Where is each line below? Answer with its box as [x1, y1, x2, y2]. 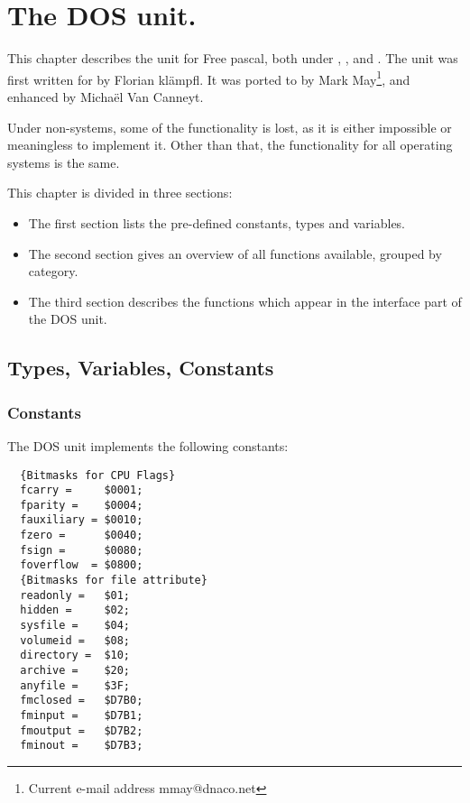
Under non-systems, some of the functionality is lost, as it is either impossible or [7, 117, 452, 136]
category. [28, 262, 78, 281]
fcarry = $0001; [20, 484, 143, 497]
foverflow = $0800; [20, 558, 143, 572]
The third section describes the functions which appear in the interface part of [28, 291, 462, 310]
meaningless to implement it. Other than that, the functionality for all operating [7, 135, 453, 154]
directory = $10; [20, 649, 131, 662]
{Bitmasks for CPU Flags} [20, 468, 176, 482]
